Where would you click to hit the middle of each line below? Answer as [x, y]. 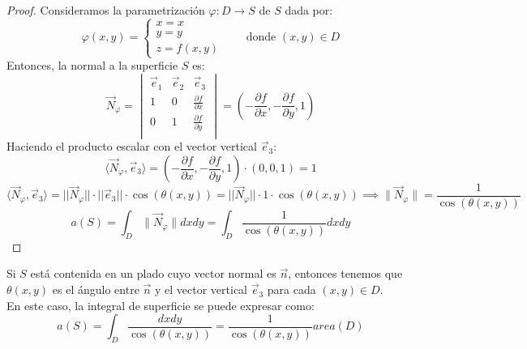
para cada [291, 289]
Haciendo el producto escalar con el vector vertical [132, 146]
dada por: [309, 10]
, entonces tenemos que [345, 273]
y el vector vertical [201, 289]
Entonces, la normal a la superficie [92, 65]
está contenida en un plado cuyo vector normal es [153, 273]
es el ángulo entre [96, 289]
